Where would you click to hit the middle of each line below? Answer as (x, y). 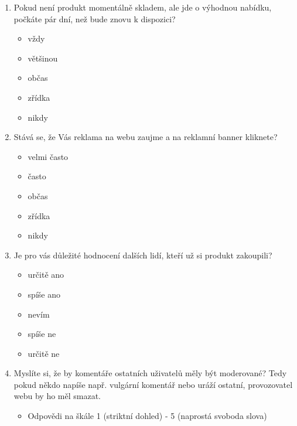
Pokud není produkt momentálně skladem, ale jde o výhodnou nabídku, (143, 7)
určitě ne (44, 353)
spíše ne (42, 334)
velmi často (48, 156)
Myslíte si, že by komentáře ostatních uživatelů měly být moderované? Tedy (150, 373)
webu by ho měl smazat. (57, 396)
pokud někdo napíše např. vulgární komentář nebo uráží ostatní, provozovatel (153, 384)
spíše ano (44, 294)
